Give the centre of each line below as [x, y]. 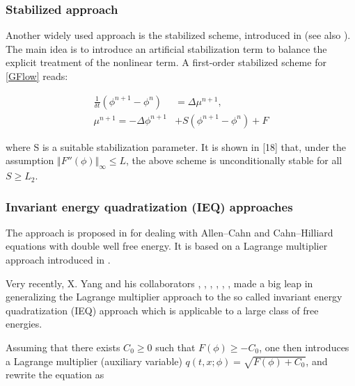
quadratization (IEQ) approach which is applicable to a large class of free [162, 310]
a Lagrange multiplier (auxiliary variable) [94, 361]
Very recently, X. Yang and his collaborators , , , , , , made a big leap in [159, 283]
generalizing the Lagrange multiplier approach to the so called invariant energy [174, 297]
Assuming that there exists [63, 347]
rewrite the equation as [55, 375]
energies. [24, 324]
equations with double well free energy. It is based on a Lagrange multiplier [167, 246]
